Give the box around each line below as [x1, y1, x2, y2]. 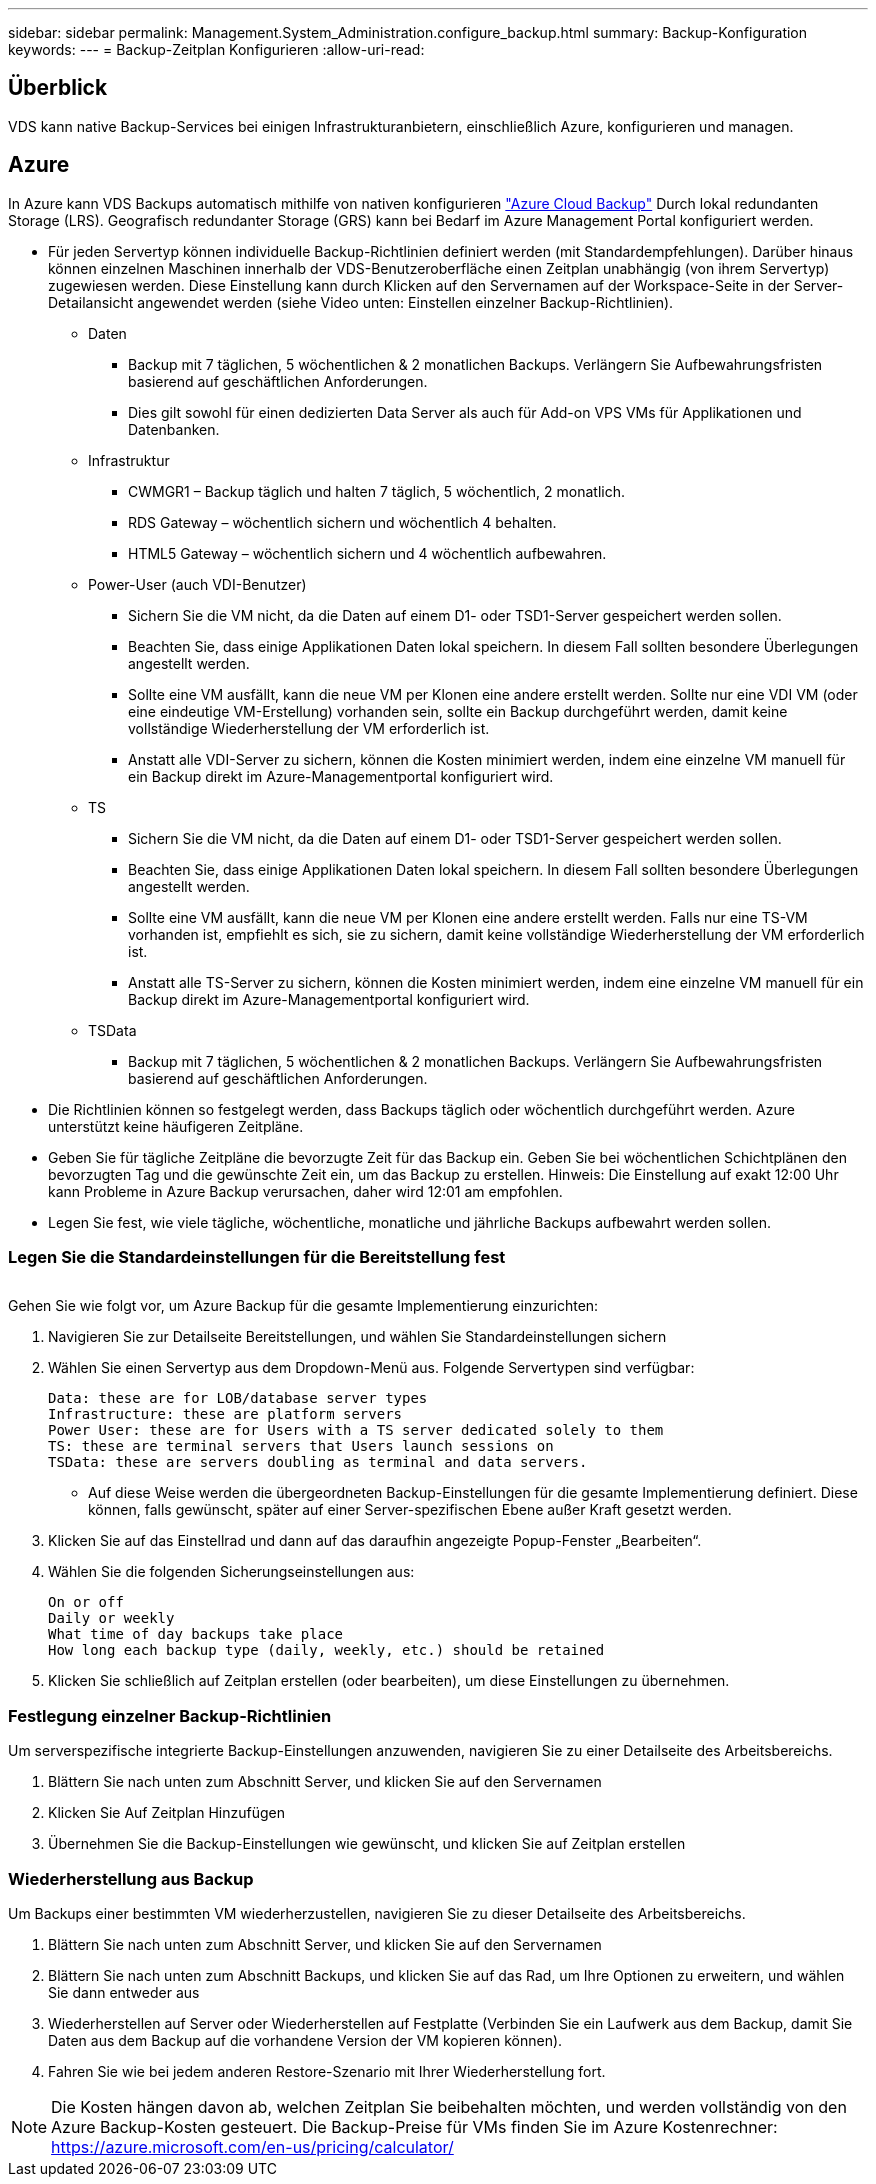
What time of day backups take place [48, 1626, 344, 1643]
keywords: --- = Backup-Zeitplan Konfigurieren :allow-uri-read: [8, 41, 425, 58]
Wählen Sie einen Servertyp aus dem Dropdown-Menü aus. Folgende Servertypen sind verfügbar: [48, 1359, 695, 1377]
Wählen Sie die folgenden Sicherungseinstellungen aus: [48, 1563, 415, 1581]
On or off [48, 1594, 124, 1611]
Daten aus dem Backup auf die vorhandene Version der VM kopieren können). [48, 2031, 563, 2049]
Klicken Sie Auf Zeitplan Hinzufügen [48, 1804, 285, 1822]
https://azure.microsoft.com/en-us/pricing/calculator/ [51, 2136, 454, 2157]
